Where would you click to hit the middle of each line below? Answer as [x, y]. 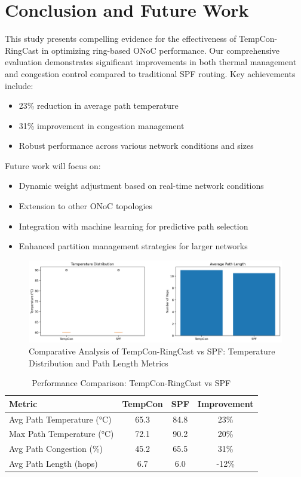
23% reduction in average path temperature [99, 106]
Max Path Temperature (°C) [62, 434]
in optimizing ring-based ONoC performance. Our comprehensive [160, 50]
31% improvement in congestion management [102, 125]
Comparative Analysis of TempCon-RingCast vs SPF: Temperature [152, 351]
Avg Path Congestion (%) [56, 449]
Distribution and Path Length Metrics [99, 363]
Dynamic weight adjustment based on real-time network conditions [141, 186]
